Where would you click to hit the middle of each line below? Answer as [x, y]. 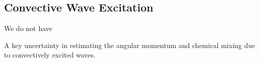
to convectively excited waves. [50, 55]
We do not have [28, 28]
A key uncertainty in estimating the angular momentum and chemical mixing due [130, 45]
